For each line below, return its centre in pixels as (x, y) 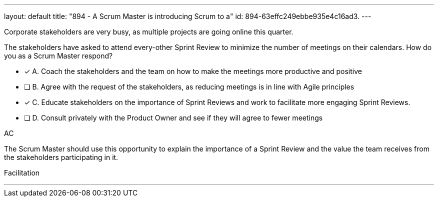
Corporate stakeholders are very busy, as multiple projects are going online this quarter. (149, 32)
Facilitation (22, 173)
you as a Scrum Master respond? (58, 56)
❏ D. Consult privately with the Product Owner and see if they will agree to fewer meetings (173, 118)
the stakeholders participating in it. (61, 157)
